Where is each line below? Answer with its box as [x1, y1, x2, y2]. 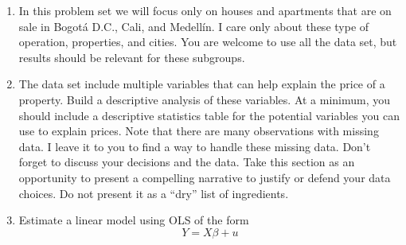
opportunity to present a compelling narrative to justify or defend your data [18, 169, 391, 185]
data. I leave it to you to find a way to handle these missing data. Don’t [18, 138, 371, 154]
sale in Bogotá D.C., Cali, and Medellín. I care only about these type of [18, 17, 369, 34]
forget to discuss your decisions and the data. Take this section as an [18, 154, 355, 170]
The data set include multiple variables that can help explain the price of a [18, 76, 385, 92]
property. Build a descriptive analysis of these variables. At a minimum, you [18, 91, 391, 107]
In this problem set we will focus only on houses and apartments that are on [18, 2, 392, 18]
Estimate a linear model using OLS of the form [18, 212, 249, 228]
